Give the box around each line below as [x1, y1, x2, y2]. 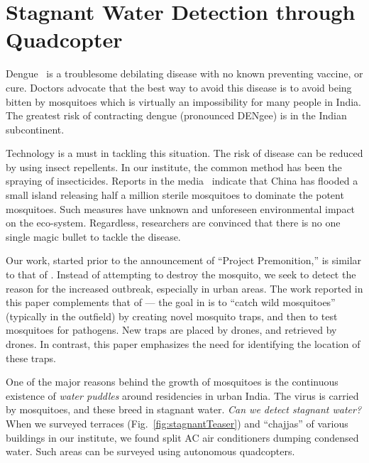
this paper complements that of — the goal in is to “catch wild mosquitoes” [6, 295, 336, 310]
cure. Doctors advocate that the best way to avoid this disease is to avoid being [6, 80, 352, 94]
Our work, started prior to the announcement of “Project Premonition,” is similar [6, 253, 362, 268]
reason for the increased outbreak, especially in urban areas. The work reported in [6, 280, 363, 295]
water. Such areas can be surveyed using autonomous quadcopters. [6, 444, 295, 459]
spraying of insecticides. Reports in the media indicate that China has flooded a [6, 173, 358, 188]
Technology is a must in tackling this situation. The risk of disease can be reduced [6, 146, 363, 160]
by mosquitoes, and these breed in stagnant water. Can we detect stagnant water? [6, 402, 362, 417]
